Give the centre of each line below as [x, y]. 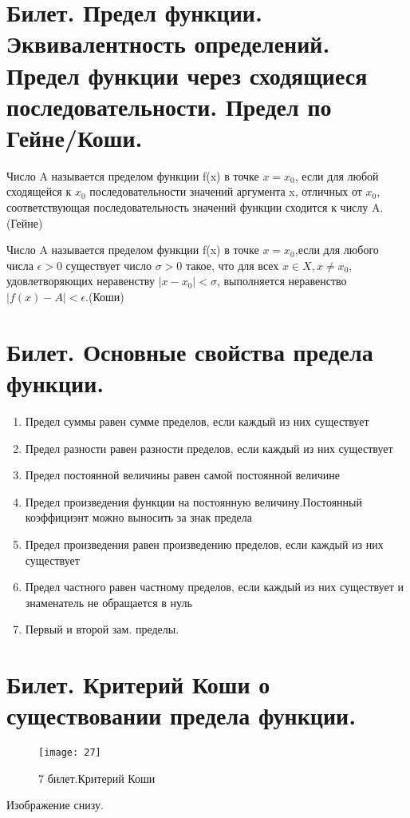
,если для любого [337, 250]
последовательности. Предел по [169, 106]
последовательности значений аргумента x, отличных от [226, 191]
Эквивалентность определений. [168, 44]
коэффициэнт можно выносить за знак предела [139, 517]
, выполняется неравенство [282, 281]
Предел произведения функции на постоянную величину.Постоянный [194, 501]
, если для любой [337, 175]
